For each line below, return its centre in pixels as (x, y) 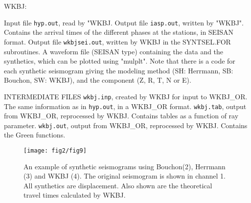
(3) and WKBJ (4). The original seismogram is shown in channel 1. (125, 176)
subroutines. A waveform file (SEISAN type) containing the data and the (114, 51)
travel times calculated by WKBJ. (75, 195)
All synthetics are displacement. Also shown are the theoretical (118, 185)
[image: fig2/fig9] (55, 151)
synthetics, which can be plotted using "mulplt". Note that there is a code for (120, 61)
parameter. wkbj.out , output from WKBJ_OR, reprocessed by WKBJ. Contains (126, 125)
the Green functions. (35, 135)
